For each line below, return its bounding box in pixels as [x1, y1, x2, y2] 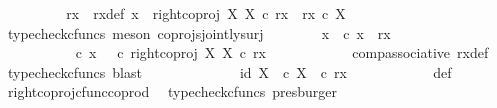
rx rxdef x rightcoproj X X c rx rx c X [66, 3, 346, 23]
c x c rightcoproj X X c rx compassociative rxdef [75, 42, 489, 63]
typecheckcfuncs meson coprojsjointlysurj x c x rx [7, 22, 391, 43]
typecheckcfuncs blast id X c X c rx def [7, 61, 452, 82]
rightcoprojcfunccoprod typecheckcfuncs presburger [7, 81, 338, 102]
